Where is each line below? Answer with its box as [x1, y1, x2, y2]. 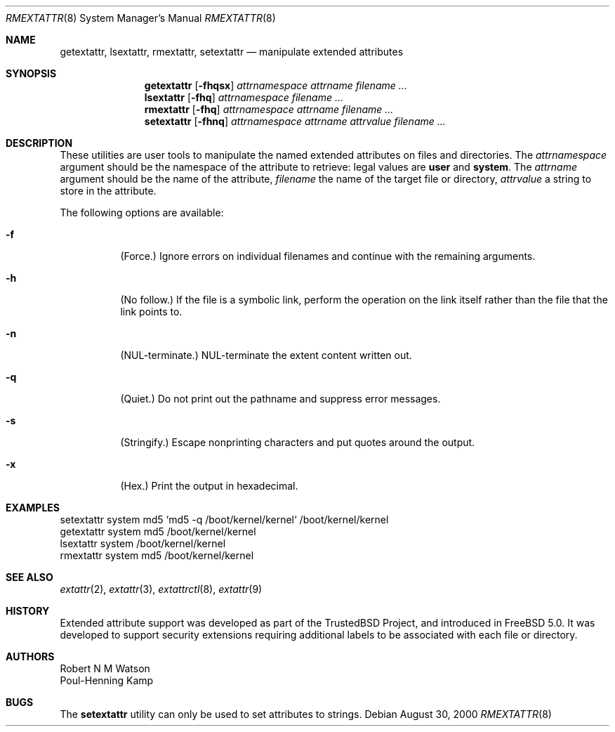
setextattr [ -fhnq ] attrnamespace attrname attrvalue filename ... [144, 115, 446, 127]
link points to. [120, 306, 183, 318]
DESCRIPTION [6, 137, 73, 149]
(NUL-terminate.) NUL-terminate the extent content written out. [120, 349, 412, 361]
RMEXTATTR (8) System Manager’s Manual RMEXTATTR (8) [6, 12, 276, 24]
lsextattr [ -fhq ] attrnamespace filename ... [144, 91, 344, 103]
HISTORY [6, 605, 50, 617]
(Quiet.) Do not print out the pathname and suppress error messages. [120, 393, 441, 405]
